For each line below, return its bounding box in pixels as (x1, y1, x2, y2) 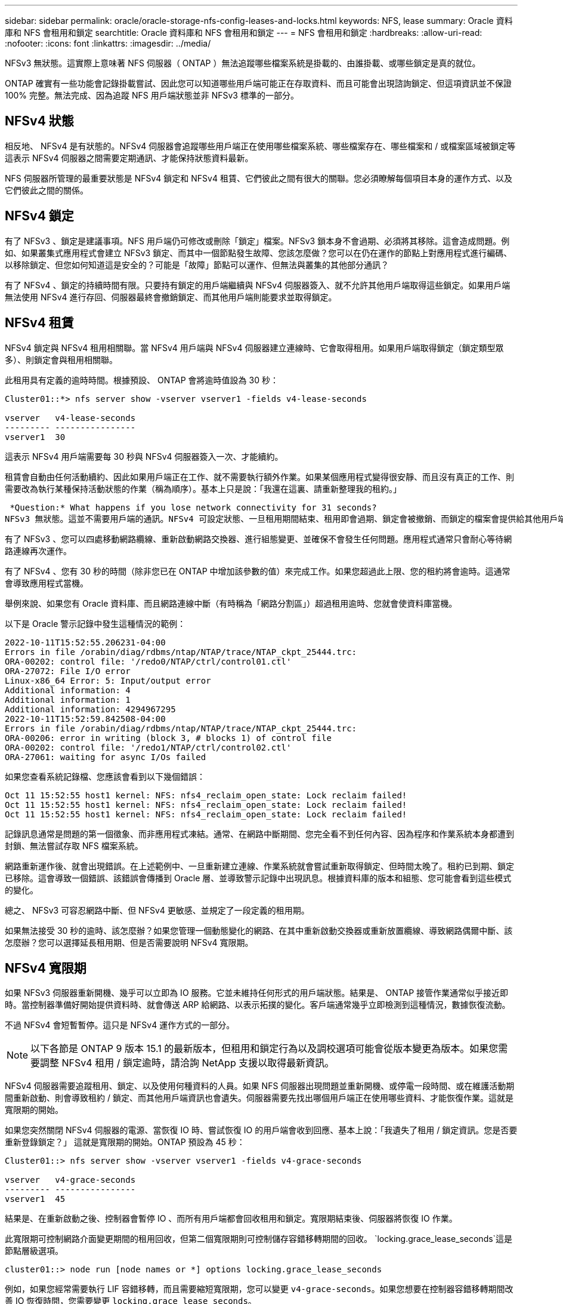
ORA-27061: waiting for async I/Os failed (5, 752, 206, 762)
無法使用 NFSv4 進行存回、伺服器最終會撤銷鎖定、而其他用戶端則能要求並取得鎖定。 (5, 291, 337, 302)
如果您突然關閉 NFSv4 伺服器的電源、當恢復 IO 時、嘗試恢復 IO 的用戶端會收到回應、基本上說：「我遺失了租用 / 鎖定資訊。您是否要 (5, 1125, 518, 1136)
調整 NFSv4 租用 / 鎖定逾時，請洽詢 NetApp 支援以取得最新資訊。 (40, 1057, 335, 1069)
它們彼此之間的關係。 (5, 184, 88, 195)
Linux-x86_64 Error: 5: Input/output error (5, 675, 211, 685)
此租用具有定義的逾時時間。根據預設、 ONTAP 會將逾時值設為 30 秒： (5, 374, 279, 385)
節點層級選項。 (5, 1245, 63, 1256)
